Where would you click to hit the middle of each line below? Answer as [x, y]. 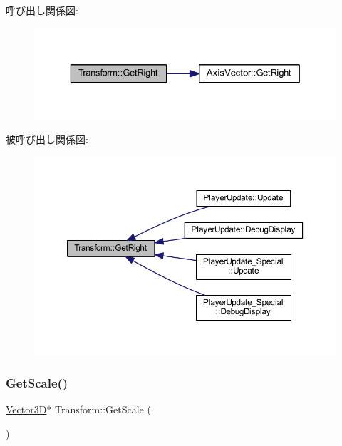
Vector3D [26, 409]
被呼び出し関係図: [47, 139]
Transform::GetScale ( [103, 409]
